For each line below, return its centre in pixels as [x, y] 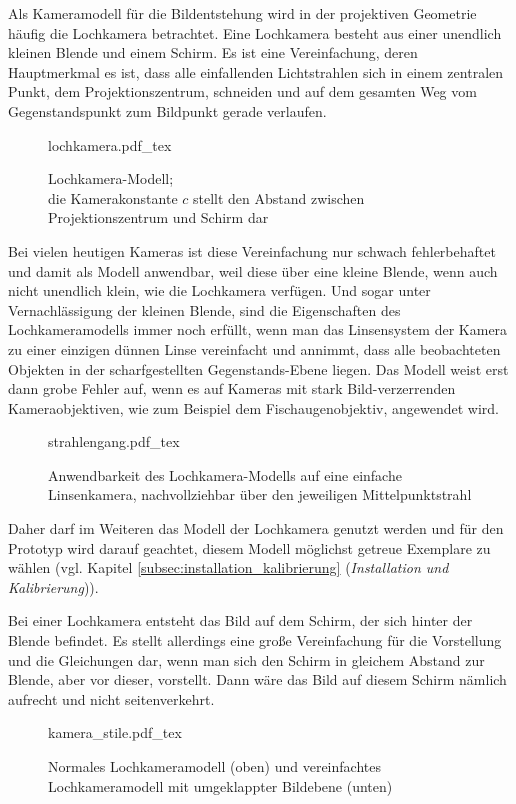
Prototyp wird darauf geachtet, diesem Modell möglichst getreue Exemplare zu [249, 547]
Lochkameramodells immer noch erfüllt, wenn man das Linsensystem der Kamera [258, 329]
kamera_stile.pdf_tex [115, 732]
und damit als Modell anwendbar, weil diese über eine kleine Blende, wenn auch [253, 270]
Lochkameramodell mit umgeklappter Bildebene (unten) [220, 785]
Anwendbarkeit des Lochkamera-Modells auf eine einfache [225, 474]
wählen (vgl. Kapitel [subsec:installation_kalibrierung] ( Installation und [228, 567]
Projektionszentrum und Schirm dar [158, 217]
